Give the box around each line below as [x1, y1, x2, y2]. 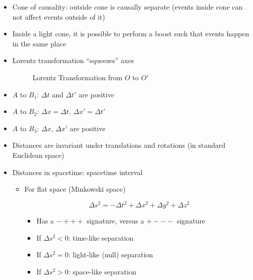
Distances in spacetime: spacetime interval [12, 166, 143, 177]
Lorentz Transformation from [32, 72, 123, 82]
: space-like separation [68, 266, 136, 276]
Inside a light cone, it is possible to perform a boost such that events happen [12, 28, 249, 39]
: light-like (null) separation [68, 249, 153, 260]
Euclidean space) [12, 149, 64, 160]
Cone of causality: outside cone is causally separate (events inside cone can [12, 2, 243, 12]
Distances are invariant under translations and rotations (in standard [12, 140, 226, 150]
